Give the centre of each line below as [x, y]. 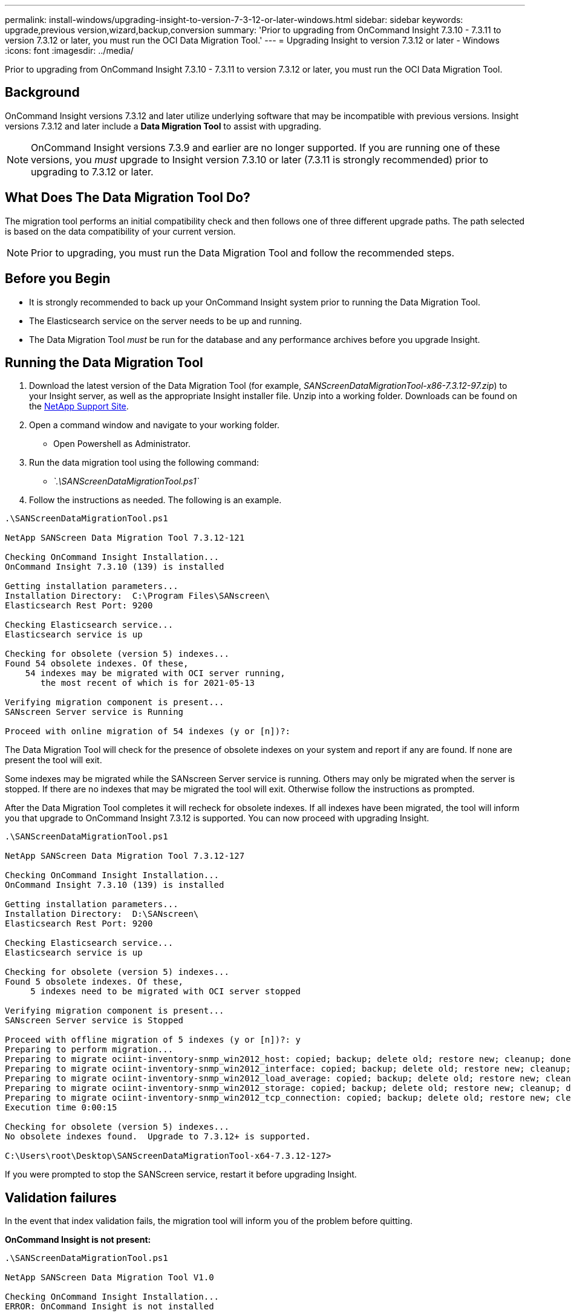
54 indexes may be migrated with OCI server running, [155, 673]
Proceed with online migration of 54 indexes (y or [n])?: [148, 731]
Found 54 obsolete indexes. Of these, [97, 664]
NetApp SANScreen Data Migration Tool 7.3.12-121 [125, 538]
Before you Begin [58, 279]
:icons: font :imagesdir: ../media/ [69, 50]
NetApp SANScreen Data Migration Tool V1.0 [109, 1278]
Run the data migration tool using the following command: [144, 463]
